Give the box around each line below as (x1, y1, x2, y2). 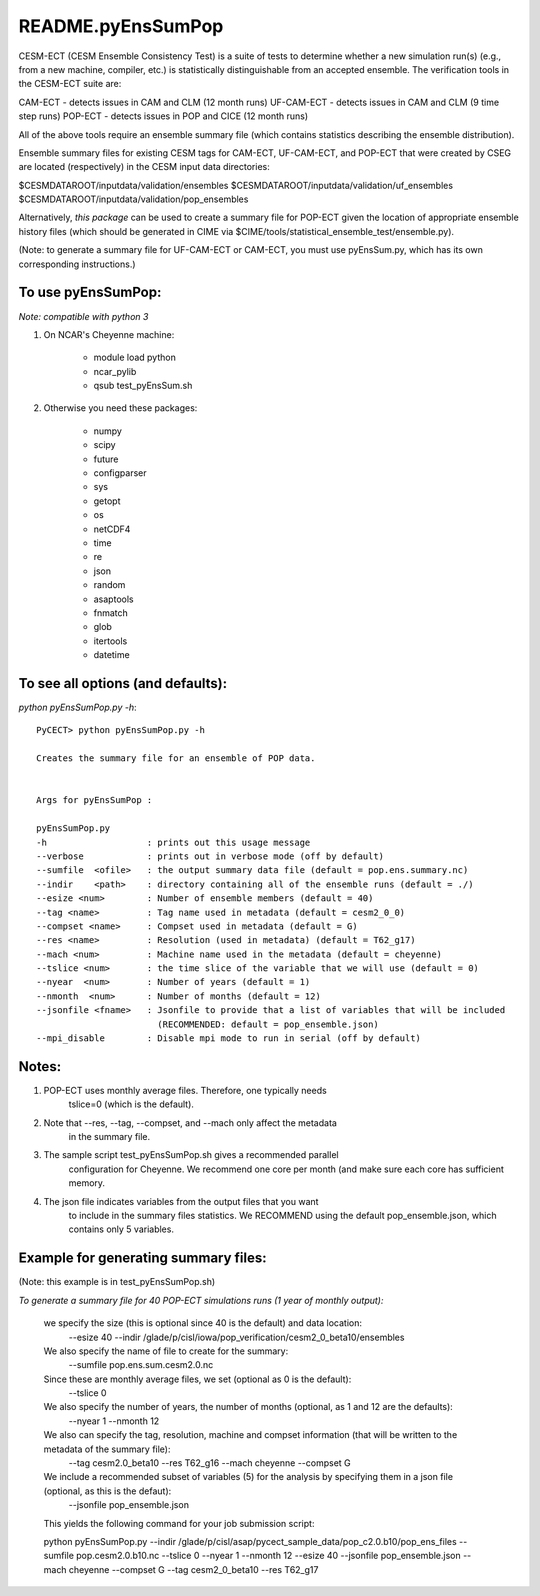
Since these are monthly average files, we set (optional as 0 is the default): (43, 1373, 352, 1385)
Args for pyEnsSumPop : (36, 795, 153, 806)
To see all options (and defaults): (18, 675, 228, 692)
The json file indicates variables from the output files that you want (43, 1195, 319, 1207)
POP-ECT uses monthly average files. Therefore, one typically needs (43, 1084, 327, 1096)
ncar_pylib (93, 365, 137, 377)
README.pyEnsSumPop (18, 15, 224, 37)
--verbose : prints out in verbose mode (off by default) (36, 850, 385, 862)
